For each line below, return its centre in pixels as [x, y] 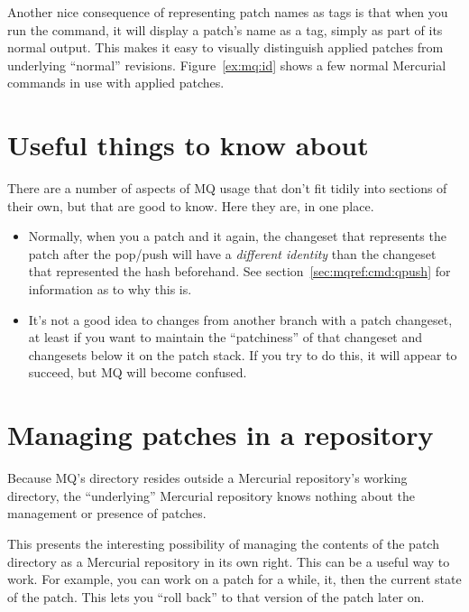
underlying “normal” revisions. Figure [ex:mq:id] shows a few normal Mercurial [227, 65]
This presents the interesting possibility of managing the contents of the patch [223, 543]
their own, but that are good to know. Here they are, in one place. [191, 205]
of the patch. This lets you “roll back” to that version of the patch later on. [216, 596]
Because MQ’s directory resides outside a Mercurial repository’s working [207, 478]
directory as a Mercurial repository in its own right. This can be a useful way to [229, 561]
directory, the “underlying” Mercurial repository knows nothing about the [212, 495]
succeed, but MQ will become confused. [138, 372]
